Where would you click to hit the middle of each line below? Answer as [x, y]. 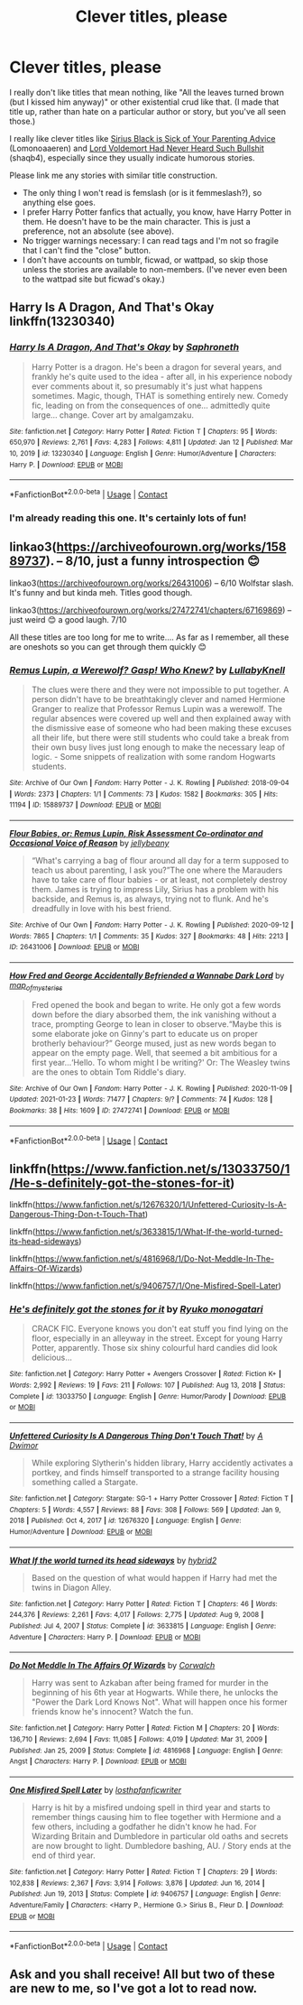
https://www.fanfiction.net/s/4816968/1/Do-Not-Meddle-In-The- [155, 1259]
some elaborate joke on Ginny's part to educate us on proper [145, 1033]
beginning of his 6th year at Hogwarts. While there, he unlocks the [155, 1693]
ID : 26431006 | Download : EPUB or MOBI [74, 947]
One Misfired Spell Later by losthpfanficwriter [96, 1789]
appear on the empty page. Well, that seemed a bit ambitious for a [154, 1052]
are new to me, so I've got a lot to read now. [133, 1988]
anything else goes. [59, 202]
